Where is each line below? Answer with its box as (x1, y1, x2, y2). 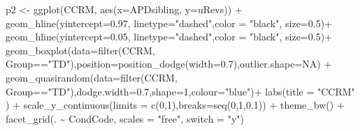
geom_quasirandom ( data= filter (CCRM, (6, 70, 178, 84)
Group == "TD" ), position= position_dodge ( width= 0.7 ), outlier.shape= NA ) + (6, 56, 332, 71)
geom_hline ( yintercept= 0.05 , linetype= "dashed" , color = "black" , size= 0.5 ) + (6, 29, 333, 44)
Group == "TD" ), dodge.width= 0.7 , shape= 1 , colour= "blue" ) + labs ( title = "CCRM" (6, 84, 355, 98)
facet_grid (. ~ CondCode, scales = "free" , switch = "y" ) (6, 111, 244, 125)
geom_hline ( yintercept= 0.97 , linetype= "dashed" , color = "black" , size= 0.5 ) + (6, 15, 333, 30)
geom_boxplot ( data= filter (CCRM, (6, 43, 155, 57)
